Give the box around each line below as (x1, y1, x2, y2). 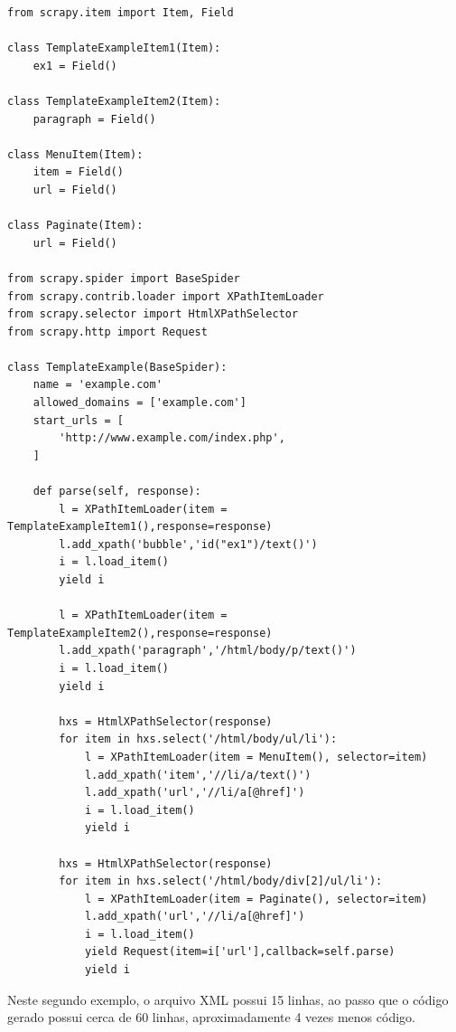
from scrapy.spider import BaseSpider (7, 271, 240, 285)
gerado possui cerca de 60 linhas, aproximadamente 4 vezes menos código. (7, 1008, 415, 1027)
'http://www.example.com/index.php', (59, 431, 285, 445)
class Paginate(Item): (7, 219, 144, 232)
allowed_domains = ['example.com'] (33, 396, 247, 410)
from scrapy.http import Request (7, 325, 208, 338)
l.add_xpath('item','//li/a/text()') (84, 768, 312, 781)
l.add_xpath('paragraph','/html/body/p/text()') (59, 644, 357, 658)
